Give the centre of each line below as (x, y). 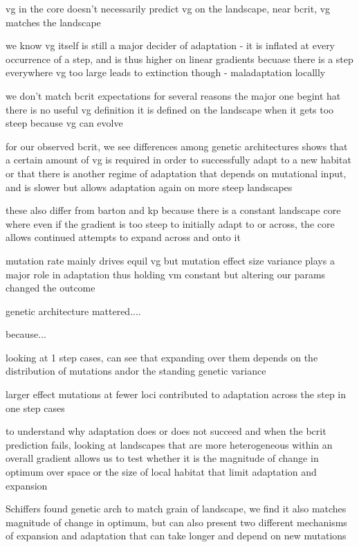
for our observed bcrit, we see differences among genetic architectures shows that (177, 146)
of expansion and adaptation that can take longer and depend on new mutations (176, 536)
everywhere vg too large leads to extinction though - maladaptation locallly (166, 72)
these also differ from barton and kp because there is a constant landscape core (173, 210)
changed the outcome (50, 288)
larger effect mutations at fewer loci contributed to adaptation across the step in (176, 394)
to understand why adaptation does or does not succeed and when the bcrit (166, 431)
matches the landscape (53, 22)
